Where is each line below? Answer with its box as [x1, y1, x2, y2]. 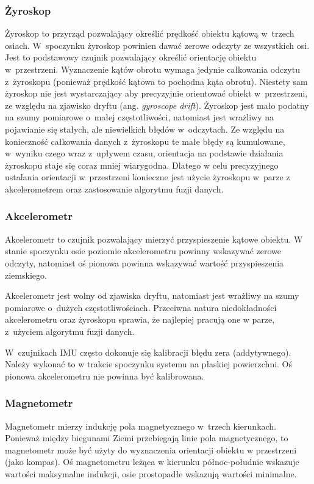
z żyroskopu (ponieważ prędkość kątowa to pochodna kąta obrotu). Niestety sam [5, 75, 308, 87]
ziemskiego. [5, 268, 47, 281]
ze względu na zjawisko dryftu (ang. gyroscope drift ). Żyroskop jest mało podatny [5, 98, 309, 111]
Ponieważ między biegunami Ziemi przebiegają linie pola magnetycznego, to [5, 431, 288, 444]
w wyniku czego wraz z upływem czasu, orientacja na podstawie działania [5, 147, 284, 159]
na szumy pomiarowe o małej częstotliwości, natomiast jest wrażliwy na [5, 111, 274, 123]
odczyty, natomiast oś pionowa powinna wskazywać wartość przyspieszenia [5, 256, 284, 269]
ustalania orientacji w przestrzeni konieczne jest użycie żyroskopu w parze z [5, 170, 290, 183]
